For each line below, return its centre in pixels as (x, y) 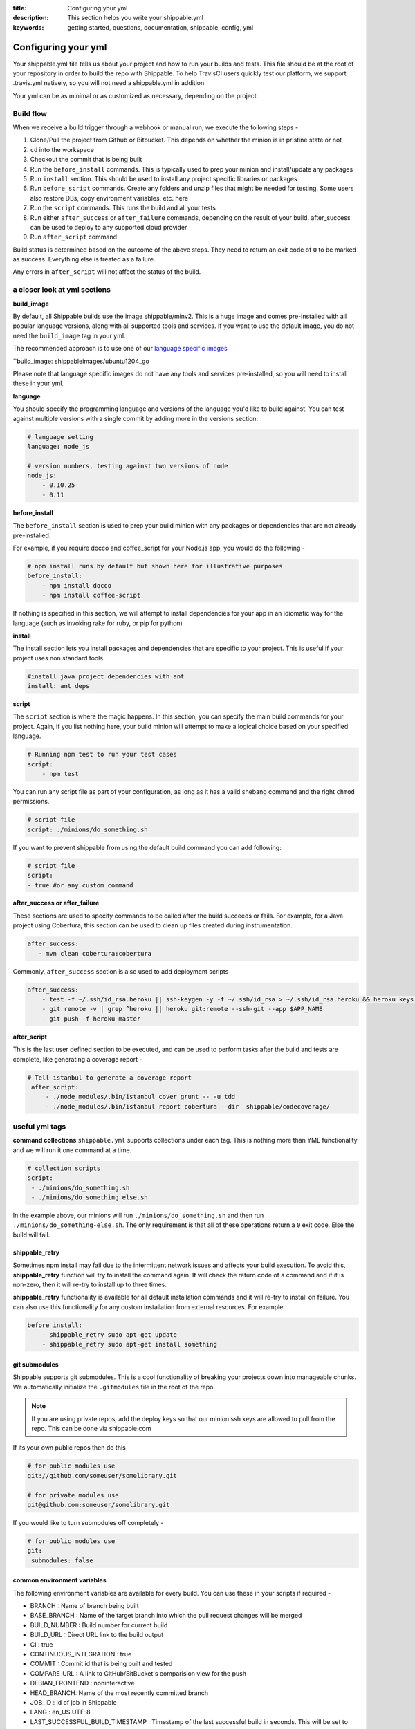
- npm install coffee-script (91, 595)
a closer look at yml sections (62, 290)
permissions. (31, 802)
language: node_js (58, 446)
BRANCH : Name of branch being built (84, 1606)
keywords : (28, 27)
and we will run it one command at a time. (72, 1150)
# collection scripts (64, 1168)
